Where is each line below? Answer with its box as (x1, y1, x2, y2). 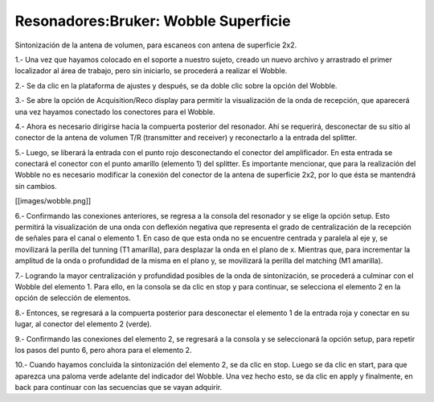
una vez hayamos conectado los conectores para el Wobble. (14, 107, 216, 117)
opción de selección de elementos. (14, 293, 132, 303)
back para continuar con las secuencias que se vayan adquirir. (14, 383, 223, 392)
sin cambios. (14, 181, 58, 191)
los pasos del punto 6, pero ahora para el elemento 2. (14, 345, 192, 355)
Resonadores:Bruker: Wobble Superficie (14, 12, 291, 30)
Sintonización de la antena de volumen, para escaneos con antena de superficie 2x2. (14, 40, 297, 50)
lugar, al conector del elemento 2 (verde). (14, 319, 152, 329)
